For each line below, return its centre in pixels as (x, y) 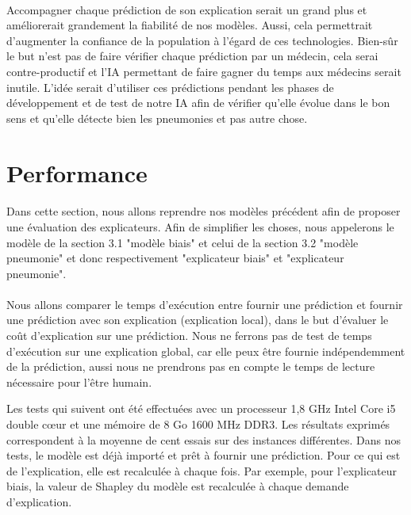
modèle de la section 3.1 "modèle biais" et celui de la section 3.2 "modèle (182, 242)
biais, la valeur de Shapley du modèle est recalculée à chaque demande (178, 486)
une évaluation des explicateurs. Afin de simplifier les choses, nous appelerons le (200, 226)
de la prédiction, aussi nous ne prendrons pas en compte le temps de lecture (191, 366)
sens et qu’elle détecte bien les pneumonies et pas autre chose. (157, 118)
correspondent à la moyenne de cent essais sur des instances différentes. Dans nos (204, 439)
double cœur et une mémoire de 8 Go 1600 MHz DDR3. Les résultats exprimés (198, 424)
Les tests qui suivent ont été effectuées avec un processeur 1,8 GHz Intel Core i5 (201, 408)
